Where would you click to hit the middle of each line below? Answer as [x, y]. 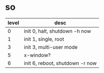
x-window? [37, 55]
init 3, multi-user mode [51, 47]
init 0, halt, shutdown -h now [58, 31]
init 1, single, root [44, 39]
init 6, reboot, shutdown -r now [60, 63]
